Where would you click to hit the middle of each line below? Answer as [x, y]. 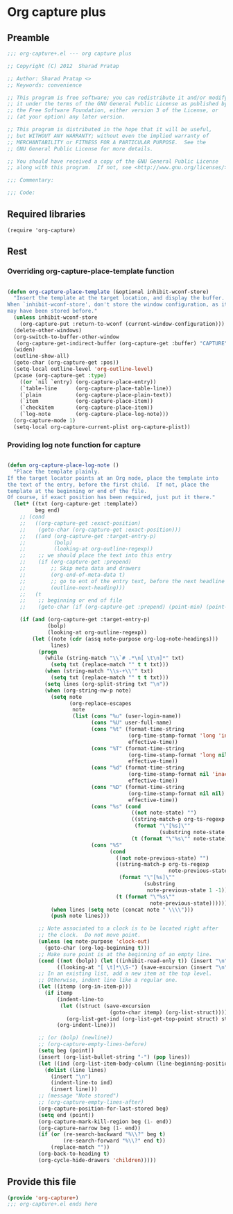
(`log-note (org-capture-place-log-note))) [94, 414]
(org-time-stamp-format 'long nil [178, 755]
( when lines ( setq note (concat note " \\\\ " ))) [122, 910]
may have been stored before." [52, 311]
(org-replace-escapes [100, 703]
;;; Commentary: [31, 180]
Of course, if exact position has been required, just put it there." [111, 497]
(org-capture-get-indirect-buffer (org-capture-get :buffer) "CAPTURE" [122, 343]
